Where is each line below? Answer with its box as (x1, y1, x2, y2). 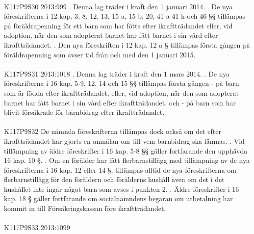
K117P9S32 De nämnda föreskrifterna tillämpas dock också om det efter (4, 126, 221, 136)
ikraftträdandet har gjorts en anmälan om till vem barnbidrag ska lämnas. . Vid (4, 135, 245, 146)
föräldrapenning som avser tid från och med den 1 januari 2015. (4, 49, 196, 59)
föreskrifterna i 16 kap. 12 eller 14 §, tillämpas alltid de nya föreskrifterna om (4, 164, 236, 175)
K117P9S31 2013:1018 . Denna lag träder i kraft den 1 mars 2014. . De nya (4, 68, 230, 78)
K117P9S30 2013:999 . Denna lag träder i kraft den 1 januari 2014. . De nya (4, 1, 233, 11)
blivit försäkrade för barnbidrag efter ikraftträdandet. (4, 107, 165, 117)
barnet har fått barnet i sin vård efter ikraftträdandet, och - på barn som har (4, 97, 236, 107)
